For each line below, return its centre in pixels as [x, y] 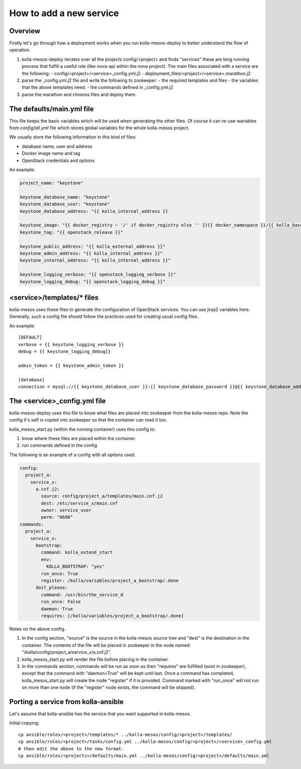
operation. [20, 50]
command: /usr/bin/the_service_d [82, 594]
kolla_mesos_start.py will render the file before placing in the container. [95, 659]
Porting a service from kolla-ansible [66, 702]
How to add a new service [64, 13]
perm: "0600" [57, 517]
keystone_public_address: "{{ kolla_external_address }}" [93, 246]
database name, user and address [57, 146]
